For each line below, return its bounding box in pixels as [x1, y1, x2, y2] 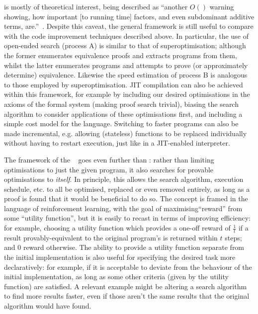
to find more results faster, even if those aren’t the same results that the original [4, 291, 250, 301]
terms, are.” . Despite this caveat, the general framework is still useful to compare [4, 21, 254, 31]
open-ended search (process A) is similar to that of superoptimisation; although [4, 40, 246, 51]
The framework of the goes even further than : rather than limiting [4, 154, 214, 164]
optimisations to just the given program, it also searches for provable [4, 164, 214, 174]
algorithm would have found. [4, 301, 91, 311]
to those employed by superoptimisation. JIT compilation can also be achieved [4, 79, 243, 89]
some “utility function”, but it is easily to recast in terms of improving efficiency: [4, 213, 251, 223]
